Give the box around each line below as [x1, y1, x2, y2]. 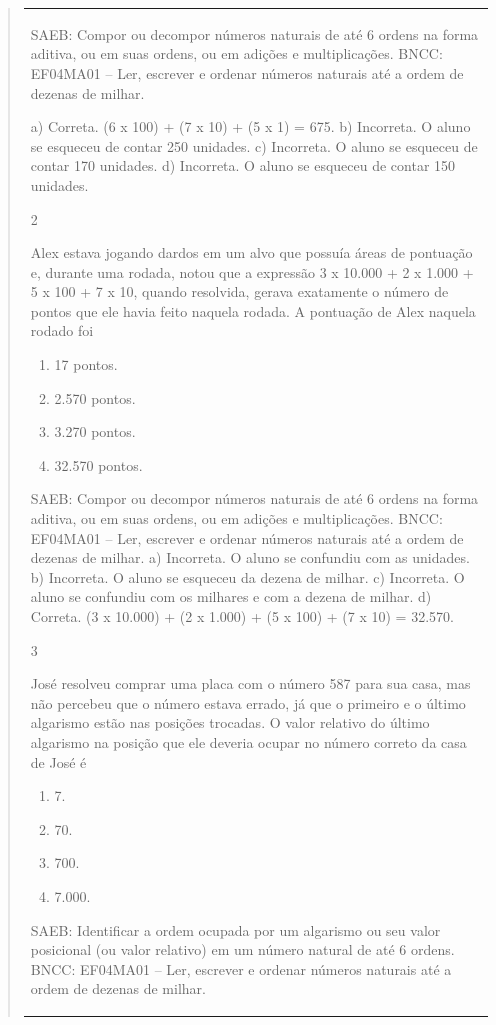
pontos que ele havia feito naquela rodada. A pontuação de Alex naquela [30, 300, 476, 321]
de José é [30, 751, 87, 772]
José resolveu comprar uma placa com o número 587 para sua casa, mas [30, 673, 471, 694]
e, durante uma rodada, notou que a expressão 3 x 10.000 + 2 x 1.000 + [30, 261, 474, 282]
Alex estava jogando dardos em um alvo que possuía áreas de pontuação [30, 242, 473, 263]
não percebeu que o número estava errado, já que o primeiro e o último [30, 692, 466, 713]
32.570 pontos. [54, 454, 143, 475]
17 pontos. [54, 354, 118, 375]
